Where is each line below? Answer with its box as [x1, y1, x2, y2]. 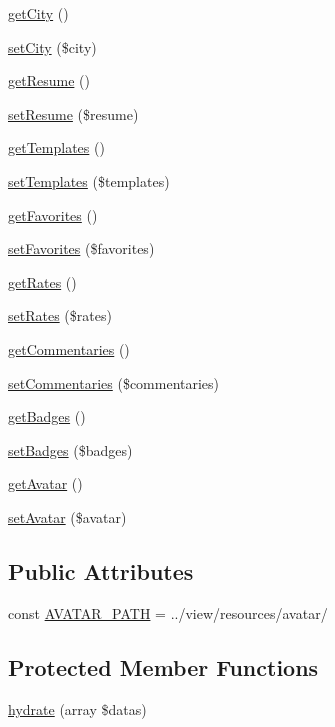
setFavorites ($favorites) [8, 238, 155, 259]
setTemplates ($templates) [8, 170, 170, 191]
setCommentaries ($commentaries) [8, 372, 220, 393]
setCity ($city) [8, 36, 97, 57]
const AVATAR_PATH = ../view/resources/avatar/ [8, 602, 328, 623]
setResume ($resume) [8, 103, 139, 124]
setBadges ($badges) [8, 439, 133, 460]
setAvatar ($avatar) [8, 506, 127, 527]
